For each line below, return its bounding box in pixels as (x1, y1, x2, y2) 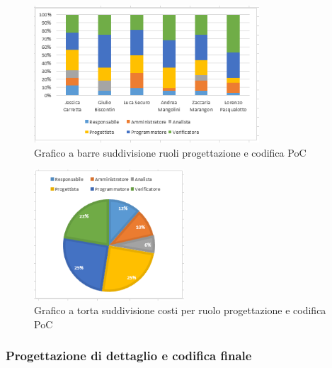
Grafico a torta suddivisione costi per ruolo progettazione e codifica (34, 303, 326, 318)
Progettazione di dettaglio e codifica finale (6, 347, 252, 364)
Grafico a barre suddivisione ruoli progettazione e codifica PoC (34, 145, 307, 160)
